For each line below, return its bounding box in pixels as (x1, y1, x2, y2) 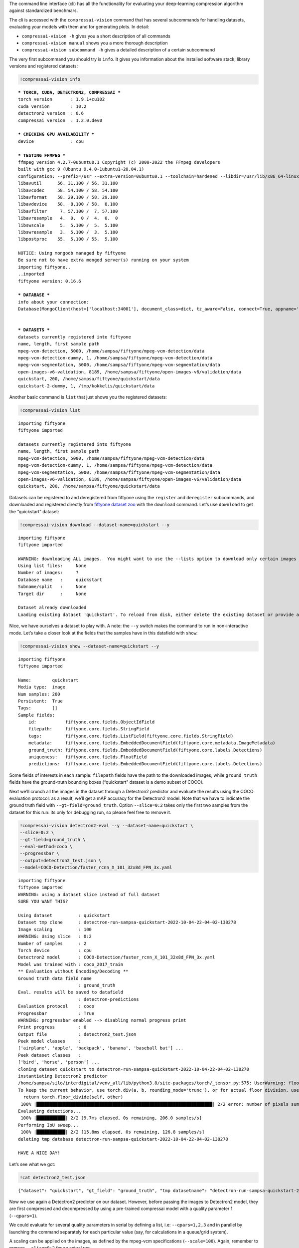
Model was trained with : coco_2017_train (18, 961, 124, 967)
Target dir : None (18, 591, 87, 597)
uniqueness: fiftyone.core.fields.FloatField (28, 754, 147, 760)
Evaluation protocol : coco (18, 1003, 95, 1009)
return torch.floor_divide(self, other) (23, 1094, 124, 1100)
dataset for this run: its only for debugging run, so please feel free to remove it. (9, 809, 171, 815)
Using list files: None (18, 563, 87, 569)
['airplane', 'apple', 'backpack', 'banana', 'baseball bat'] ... (18, 1045, 184, 1051)
